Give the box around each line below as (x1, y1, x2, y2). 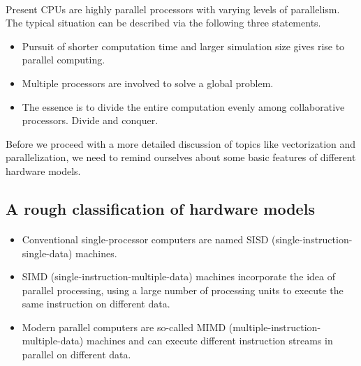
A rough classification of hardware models (6, 197, 315, 219)
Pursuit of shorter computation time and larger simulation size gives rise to (22, 38, 345, 53)
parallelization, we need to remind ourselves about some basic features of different (6, 150, 356, 165)
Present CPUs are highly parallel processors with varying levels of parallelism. (6, 1, 340, 16)
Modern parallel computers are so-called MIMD (22, 319, 226, 334)
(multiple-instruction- (228, 319, 321, 334)
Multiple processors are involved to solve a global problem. (22, 75, 274, 90)
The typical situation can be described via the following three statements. (6, 15, 321, 30)
